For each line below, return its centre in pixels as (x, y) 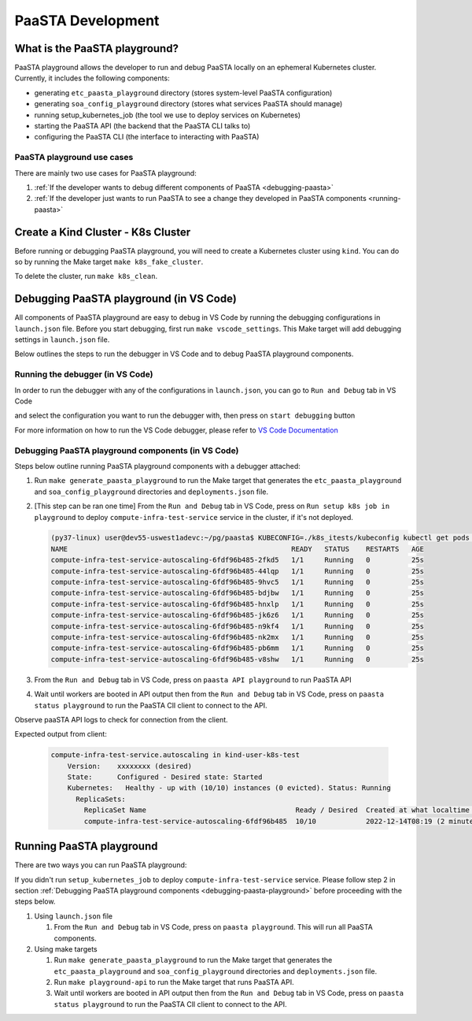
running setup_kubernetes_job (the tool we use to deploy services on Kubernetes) (168, 115)
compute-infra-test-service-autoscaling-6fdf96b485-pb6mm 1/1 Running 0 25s (238, 648)
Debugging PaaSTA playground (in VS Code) (126, 299)
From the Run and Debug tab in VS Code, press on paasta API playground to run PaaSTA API (193, 679)
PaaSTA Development (87, 20)
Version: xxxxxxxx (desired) (130, 766)
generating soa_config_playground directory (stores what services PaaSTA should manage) (188, 104)
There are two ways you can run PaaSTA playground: (101, 865)
